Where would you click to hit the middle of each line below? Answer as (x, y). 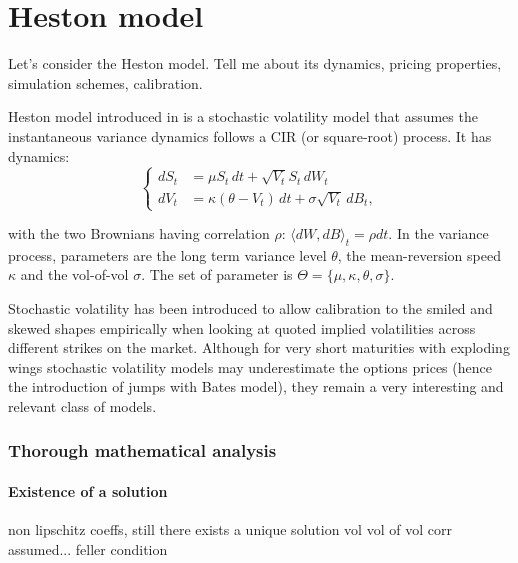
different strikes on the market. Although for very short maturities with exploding (259, 347)
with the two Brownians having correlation (139, 233)
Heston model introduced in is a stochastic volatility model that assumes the (243, 116)
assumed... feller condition (88, 548)
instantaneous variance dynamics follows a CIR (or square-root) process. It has (250, 135)
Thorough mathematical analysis (142, 450)
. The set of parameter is (217, 274)
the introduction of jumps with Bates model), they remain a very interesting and (256, 386)
